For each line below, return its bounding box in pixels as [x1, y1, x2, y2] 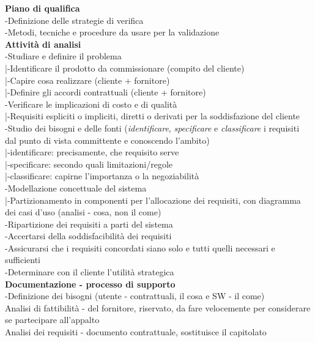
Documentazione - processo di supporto [5, 277, 176, 290]
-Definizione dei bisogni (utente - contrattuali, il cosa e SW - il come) [5, 289, 265, 302]
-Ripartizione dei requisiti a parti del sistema [5, 217, 173, 230]
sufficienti [5, 253, 41, 266]
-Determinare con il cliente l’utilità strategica [5, 266, 174, 278]
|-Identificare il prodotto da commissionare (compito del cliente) [5, 61, 245, 74]
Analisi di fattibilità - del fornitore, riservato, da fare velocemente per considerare [5, 301, 311, 314]
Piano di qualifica [5, 2, 80, 14]
